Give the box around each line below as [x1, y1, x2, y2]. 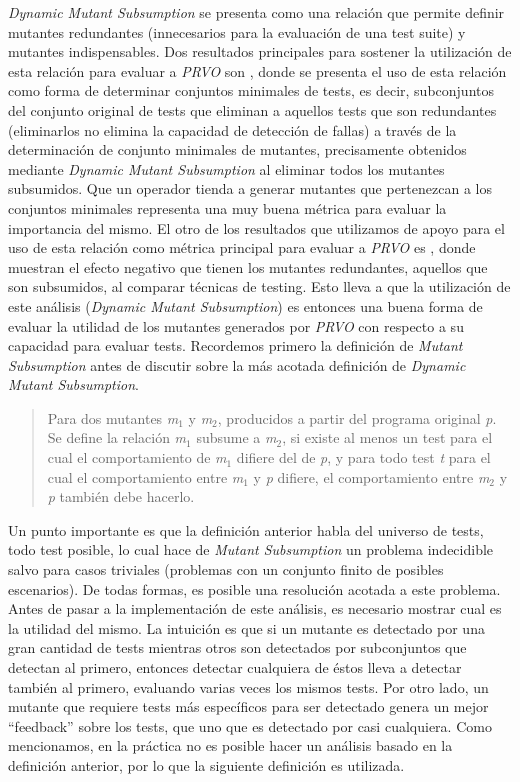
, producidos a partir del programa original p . [217, 407, 497, 428]
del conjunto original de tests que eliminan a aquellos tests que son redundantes [8, 99, 497, 120]
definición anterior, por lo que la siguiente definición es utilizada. [8, 754, 405, 775]
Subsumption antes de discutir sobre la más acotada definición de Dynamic [8, 354, 466, 375]
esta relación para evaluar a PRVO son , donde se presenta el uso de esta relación [8, 60, 507, 81]
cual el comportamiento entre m [47, 466, 244, 487]
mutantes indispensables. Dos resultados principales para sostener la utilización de [8, 41, 512, 62]
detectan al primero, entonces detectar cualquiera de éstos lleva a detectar [8, 657, 462, 677]
